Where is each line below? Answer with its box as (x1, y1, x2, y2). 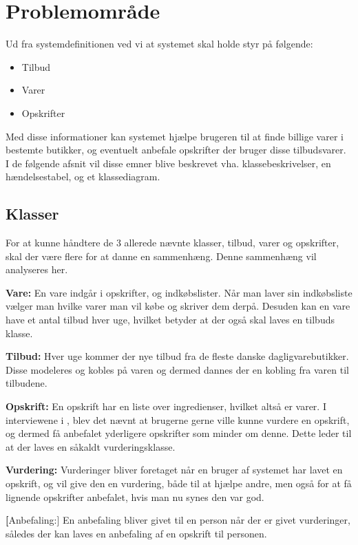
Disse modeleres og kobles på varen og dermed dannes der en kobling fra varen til (6, 362, 349, 376)
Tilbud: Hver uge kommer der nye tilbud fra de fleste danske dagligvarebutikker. (6, 349, 349, 363)
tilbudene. (6, 376, 48, 390)
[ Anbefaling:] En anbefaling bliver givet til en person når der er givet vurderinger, (6, 513, 350, 527)
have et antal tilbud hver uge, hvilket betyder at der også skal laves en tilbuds (6, 312, 335, 327)
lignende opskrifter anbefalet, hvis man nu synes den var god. (6, 489, 264, 504)
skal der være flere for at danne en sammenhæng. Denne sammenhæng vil (6, 248, 317, 263)
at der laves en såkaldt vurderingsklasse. (6, 439, 176, 453)
